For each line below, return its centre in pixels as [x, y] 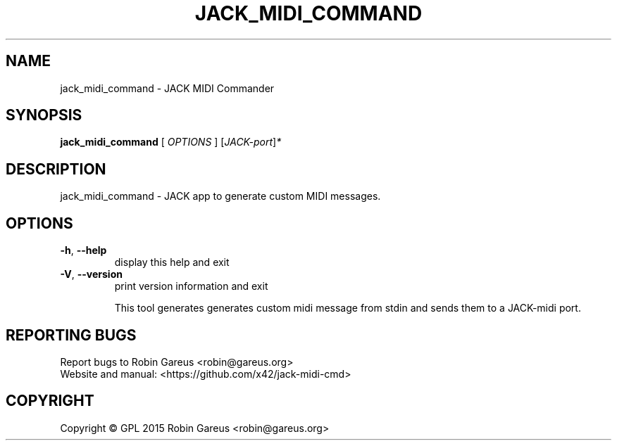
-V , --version [91, 274]
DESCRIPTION [56, 169]
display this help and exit [172, 262]
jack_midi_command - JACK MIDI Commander [167, 88]
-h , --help [83, 250]
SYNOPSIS [44, 115]
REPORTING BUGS [71, 335]
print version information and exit [191, 286]
